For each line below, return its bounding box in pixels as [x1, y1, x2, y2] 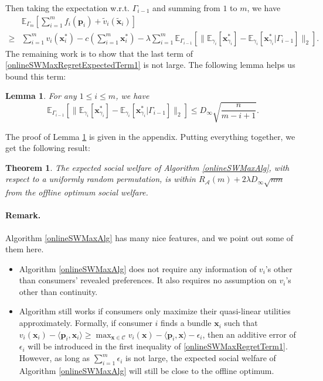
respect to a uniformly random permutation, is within [5, 173, 196, 185]
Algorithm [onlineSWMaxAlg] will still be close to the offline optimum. [19, 364, 274, 376]
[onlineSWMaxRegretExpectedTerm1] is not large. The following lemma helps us [5, 59, 295, 71]
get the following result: [5, 142, 90, 154]
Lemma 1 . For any [5, 90, 77, 102]
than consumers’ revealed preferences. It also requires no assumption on [19, 274, 277, 286]
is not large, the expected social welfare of [125, 352, 276, 364]
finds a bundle [161, 317, 212, 329]
